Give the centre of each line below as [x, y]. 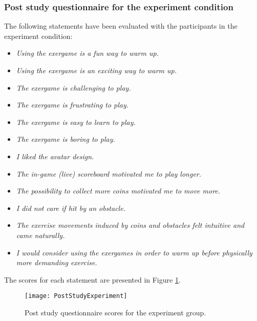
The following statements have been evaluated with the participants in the [121, 26]
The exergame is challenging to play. [73, 87]
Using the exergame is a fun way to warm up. [87, 53]
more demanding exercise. [57, 262]
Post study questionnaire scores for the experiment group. [115, 312]
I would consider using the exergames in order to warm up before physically [134, 252]
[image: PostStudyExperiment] [76, 296]
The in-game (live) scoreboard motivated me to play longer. [109, 173]
